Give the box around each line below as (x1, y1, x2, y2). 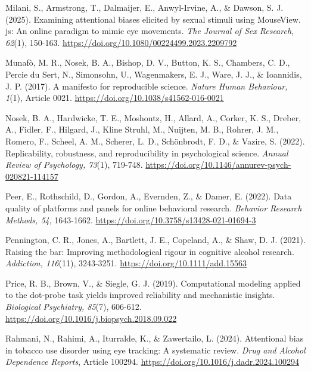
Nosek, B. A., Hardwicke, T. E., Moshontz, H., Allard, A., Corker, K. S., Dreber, (5, 111, 301, 124)
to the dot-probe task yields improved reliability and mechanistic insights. (5, 288, 275, 301)
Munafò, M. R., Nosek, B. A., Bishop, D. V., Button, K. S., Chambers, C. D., (5, 56, 290, 69)
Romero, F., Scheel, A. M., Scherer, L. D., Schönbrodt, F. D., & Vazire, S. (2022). (5, 134, 305, 147)
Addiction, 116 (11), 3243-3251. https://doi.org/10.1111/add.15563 (5, 257, 247, 269)
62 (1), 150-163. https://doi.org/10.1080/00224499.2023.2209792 (5, 36, 237, 48)
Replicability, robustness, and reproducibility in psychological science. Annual (5, 146, 288, 159)
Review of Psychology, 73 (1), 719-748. (5, 158, 143, 171)
